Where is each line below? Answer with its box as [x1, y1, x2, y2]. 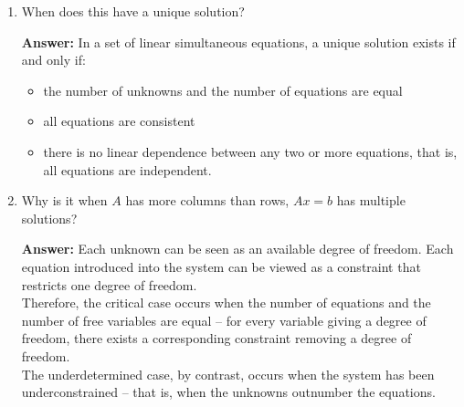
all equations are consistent [43, 111, 195, 130]
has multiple [336, 191, 406, 210]
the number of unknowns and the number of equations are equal [43, 80, 403, 99]
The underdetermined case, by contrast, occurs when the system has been [21, 364, 435, 383]
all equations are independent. [43, 160, 212, 179]
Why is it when [21, 191, 108, 210]
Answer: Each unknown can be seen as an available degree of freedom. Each [21, 239, 454, 258]
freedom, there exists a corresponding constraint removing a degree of [21, 329, 412, 348]
